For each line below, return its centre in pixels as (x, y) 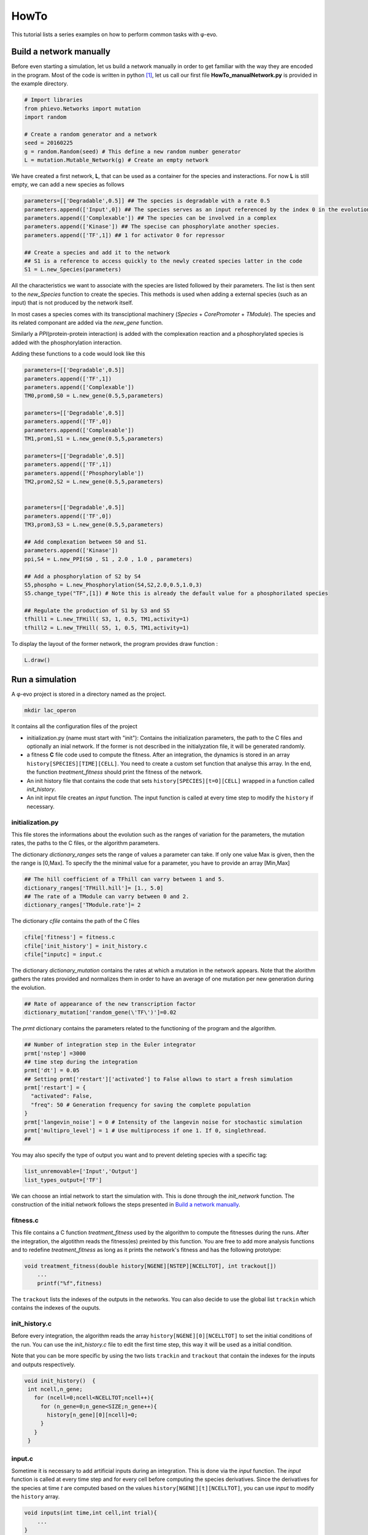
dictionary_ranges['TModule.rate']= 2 (82, 905)
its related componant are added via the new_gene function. (87, 322)
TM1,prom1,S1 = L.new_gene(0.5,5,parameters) (94, 439)
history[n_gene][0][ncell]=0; (92, 1415)
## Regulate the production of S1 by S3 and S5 (97, 611)
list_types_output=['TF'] (63, 1180)
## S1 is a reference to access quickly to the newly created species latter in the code (163, 261)
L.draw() (37, 660)
